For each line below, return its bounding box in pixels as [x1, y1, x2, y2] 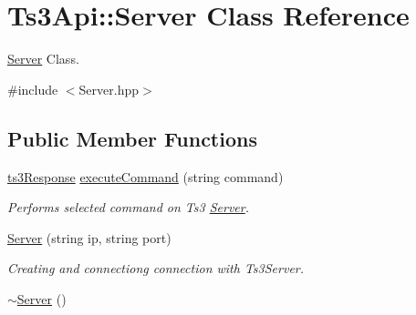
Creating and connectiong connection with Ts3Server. [7, 259, 305, 278]
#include [7, 79, 58, 98]
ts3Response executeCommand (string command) [7, 167, 284, 186]
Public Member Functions [7, 124, 257, 152]
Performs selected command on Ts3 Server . [7, 198, 250, 217]
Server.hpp [78, 79, 139, 98]
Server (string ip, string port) [7, 228, 172, 247]
